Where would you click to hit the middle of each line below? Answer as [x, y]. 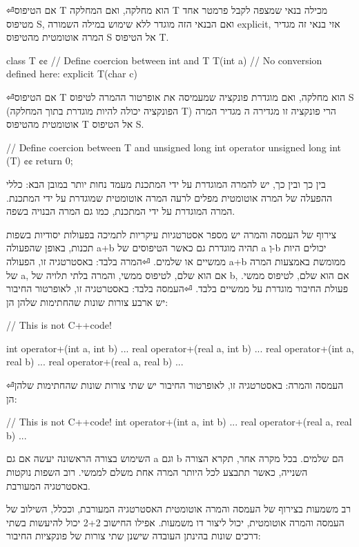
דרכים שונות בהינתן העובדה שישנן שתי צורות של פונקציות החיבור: [134, 536]
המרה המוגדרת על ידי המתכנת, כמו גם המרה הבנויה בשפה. [121, 211]
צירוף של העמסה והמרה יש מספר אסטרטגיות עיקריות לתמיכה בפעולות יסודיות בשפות [172, 234]
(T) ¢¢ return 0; [40, 161]
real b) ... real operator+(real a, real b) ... [95, 362]
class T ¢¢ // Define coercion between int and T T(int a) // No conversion [164, 60]
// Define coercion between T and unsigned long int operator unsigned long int [174, 147]
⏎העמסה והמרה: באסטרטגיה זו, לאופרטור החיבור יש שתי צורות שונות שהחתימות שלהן [175, 385]
